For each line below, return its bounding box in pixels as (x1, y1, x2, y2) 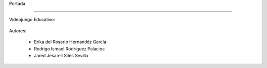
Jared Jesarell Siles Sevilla (34, 52, 89, 58)
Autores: (9, 27, 27, 34)
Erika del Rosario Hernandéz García (34, 39, 106, 45)
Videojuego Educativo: (9, 17, 55, 23)
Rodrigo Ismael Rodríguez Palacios (34, 45, 105, 51)
